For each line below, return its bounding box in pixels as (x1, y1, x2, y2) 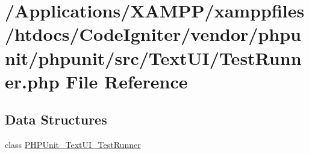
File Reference (66, 69, 188, 93)
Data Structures (5, 110, 107, 129)
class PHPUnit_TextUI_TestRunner (5, 138, 141, 151)
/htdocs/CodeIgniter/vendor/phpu (5, 22, 301, 46)
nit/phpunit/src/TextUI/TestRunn (5, 45, 302, 70)
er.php (5, 69, 60, 93)
